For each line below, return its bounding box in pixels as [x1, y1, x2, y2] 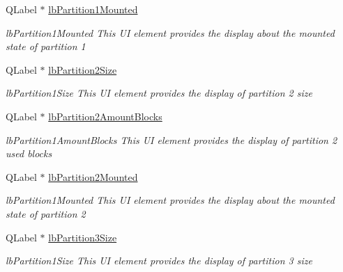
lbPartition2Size [48, 62, 117, 77]
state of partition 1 [6, 39, 86, 54]
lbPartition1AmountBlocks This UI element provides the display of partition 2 [6, 132, 337, 147]
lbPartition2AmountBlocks [48, 109, 162, 123]
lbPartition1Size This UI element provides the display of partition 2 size [6, 86, 312, 100]
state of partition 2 [6, 206, 86, 221]
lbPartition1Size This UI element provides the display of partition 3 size [6, 253, 312, 268]
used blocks [6, 146, 52, 161]
